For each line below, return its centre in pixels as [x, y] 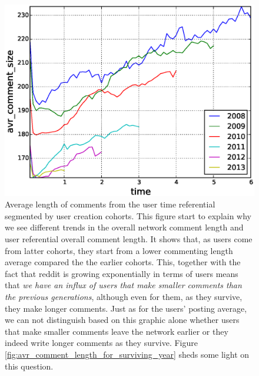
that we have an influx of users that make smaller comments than [123, 285]
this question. [29, 366]
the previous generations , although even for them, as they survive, [124, 296]
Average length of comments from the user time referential [110, 204]
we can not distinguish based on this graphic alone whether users [122, 320]
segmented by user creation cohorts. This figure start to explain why [128, 215]
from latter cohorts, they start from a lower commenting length [119, 250]
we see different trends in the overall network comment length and [124, 227]
